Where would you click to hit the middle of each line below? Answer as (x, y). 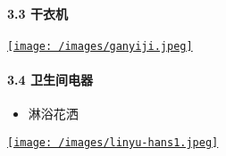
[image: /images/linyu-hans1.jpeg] (113, 142)
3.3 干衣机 (38, 13)
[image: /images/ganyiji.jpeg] (100, 46)
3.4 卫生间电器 (50, 80)
